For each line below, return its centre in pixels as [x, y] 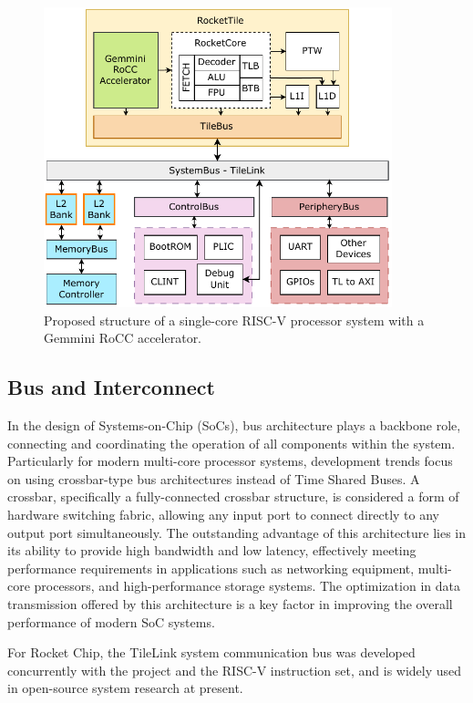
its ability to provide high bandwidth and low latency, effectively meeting [212, 550]
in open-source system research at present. [125, 688]
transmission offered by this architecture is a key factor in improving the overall [230, 603]
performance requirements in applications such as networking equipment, [211, 568]
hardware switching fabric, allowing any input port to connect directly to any [223, 514]
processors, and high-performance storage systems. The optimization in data [247, 586]
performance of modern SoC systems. [111, 621]
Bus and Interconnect [111, 387]
